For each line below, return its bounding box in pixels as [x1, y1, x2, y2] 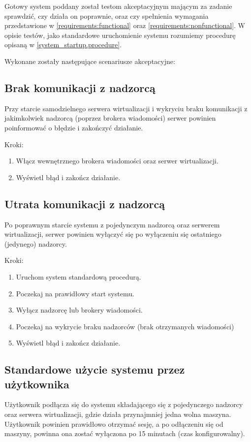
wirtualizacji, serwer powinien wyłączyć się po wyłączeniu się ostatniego [4, 229, 221, 239]
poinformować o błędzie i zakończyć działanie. [4, 122, 143, 132]
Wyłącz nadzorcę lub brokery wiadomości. [16, 305, 143, 315]
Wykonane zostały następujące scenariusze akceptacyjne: [4, 56, 175, 66]
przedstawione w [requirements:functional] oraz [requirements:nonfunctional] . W [4, 20, 245, 31]
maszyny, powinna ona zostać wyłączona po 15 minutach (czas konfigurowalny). [4, 428, 245, 439]
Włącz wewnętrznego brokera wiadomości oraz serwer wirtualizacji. [16, 156, 219, 166]
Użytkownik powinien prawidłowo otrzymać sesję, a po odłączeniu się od [4, 418, 223, 429]
